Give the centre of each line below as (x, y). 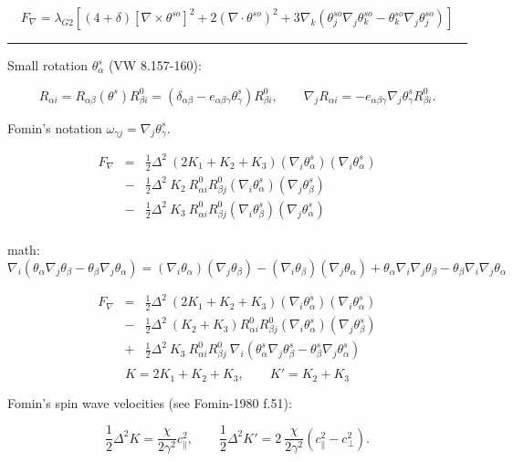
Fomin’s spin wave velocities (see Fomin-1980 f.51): (150, 402)
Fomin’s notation (55, 127)
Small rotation (47, 65)
